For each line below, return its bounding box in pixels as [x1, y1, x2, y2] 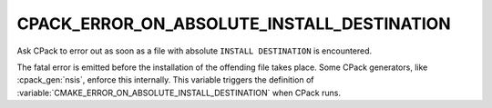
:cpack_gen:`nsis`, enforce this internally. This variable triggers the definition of [16, 74, 314, 85]
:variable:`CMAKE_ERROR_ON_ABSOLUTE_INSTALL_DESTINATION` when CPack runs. [16, 87, 342, 98]
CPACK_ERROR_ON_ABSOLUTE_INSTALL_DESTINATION [16, 14, 451, 34]
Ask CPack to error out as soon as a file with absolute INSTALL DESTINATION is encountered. [16, 45, 373, 56]
